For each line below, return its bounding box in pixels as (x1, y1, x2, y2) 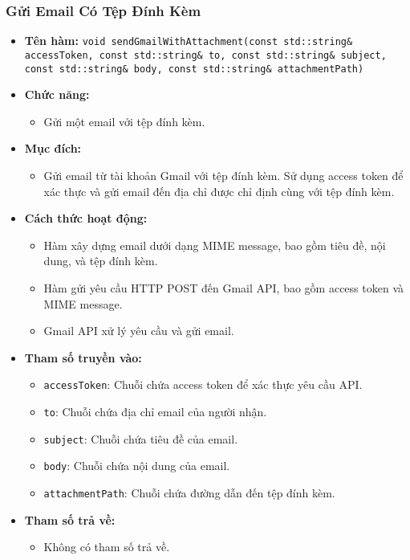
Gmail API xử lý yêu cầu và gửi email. (43, 322, 234, 339)
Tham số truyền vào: (24, 349, 142, 366)
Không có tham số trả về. (43, 538, 170, 555)
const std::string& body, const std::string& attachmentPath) (24, 63, 364, 75)
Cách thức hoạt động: (24, 210, 148, 227)
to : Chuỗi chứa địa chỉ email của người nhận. (43, 403, 267, 419)
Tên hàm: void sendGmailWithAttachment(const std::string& (24, 32, 353, 49)
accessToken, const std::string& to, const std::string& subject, (24, 49, 387, 61)
